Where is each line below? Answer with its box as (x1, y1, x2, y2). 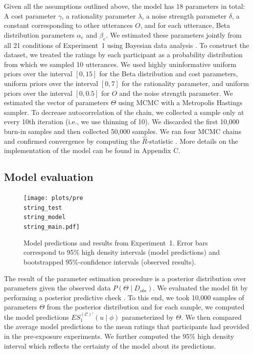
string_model (23, 214, 66, 221)
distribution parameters (4, 29, 75, 40)
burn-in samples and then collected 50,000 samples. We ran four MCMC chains (4, 126, 242, 136)
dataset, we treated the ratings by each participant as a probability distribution (4, 49, 243, 60)
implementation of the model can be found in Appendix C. (4, 145, 181, 155)
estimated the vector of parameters (4, 97, 109, 108)
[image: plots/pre (23, 195, 83, 202)
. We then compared (181, 311, 242, 322)
